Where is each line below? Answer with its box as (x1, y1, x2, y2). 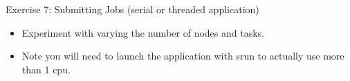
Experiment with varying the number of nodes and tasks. (21, 25, 264, 39)
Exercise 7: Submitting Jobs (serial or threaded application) (6, 2, 259, 16)
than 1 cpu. (21, 62, 71, 76)
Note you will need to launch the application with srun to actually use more (21, 48, 344, 63)
